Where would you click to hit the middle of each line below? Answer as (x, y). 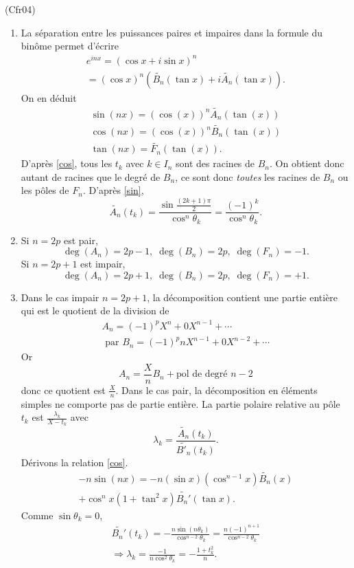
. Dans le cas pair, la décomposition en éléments (216, 390)
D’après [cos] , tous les (67, 163)
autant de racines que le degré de (91, 176)
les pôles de (45, 190)
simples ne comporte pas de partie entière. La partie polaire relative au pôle (180, 403)
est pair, (81, 240)
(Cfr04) (20, 9)
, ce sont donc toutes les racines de (248, 176)
